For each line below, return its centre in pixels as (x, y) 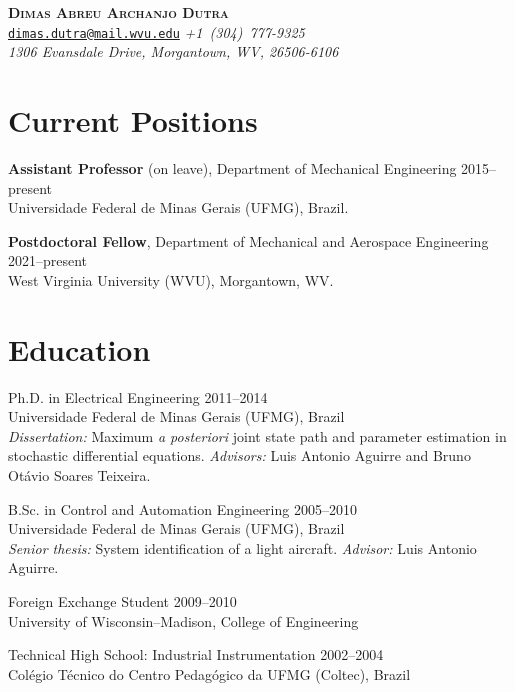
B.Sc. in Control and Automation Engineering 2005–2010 (182, 508)
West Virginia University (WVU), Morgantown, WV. (171, 279)
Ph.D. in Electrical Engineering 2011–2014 (138, 396)
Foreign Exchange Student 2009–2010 (122, 601)
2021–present (48, 260)
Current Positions (133, 120)
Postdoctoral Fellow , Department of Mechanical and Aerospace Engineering (248, 240)
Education (79, 348)
